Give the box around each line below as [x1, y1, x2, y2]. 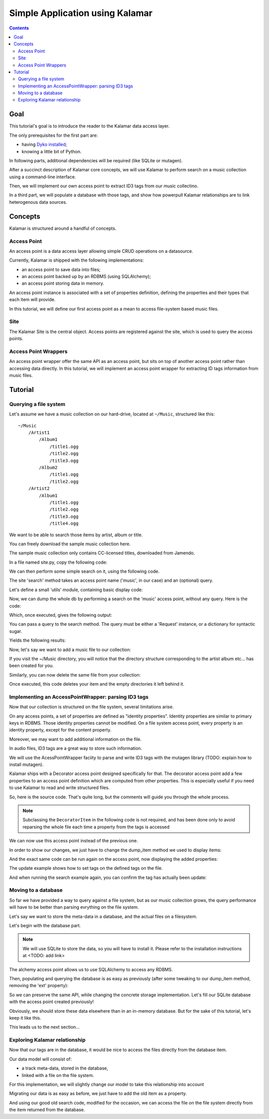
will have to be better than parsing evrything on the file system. [9, 904, 139, 910]
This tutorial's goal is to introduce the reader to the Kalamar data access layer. [9, 123, 170, 129]
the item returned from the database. [9, 1107, 85, 1113]
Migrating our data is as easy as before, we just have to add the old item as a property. [9, 1091, 187, 1097]
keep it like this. [9, 1015, 42, 1021]
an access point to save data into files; [21, 266, 101, 272]
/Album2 [39, 465, 58, 470]
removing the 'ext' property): [9, 983, 69, 989]
